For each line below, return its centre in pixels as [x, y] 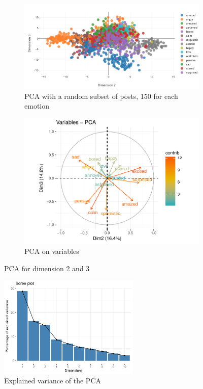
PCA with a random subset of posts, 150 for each [101, 96]
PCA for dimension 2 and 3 [47, 268]
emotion [37, 106]
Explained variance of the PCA [53, 381]
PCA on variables [52, 251]
